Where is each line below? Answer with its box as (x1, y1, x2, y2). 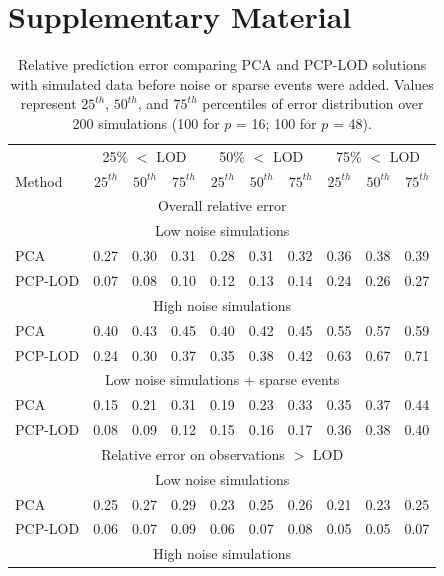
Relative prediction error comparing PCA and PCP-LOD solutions (18, 54, 427, 75)
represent (20, 93, 77, 114)
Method (15, 170, 63, 191)
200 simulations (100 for (72, 112, 220, 133)
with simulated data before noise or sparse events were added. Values (10, 73, 434, 94)
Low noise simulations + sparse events (104, 369, 340, 390)
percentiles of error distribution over (202, 93, 424, 114)
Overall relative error (157, 195, 287, 216)
